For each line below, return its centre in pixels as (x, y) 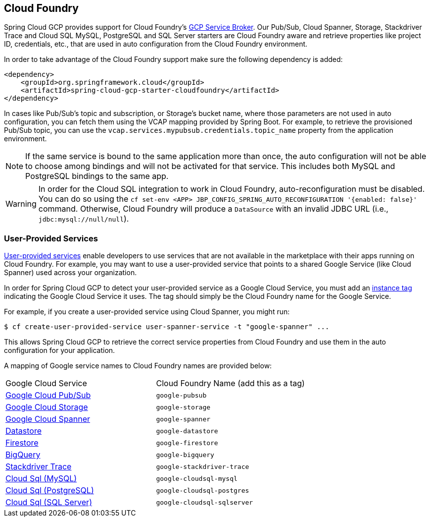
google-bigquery (185, 455)
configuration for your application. (60, 350)
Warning (21, 204)
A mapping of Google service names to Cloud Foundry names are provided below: (138, 366)
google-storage (183, 407)
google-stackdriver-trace (203, 466)
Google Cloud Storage (47, 407)
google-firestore (187, 443)
